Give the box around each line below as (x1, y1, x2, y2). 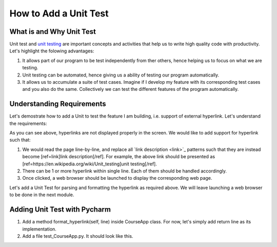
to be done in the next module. (9, 192, 74, 198)
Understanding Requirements (9, 100, 106, 108)
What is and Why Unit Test (9, 27, 96, 36)
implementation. (22, 226, 56, 232)
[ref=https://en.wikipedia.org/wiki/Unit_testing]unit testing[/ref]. (22, 161, 157, 167)
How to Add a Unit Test (9, 8, 109, 19)
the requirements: (9, 120, 47, 126)
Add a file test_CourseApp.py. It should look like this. (22, 233, 133, 239)
